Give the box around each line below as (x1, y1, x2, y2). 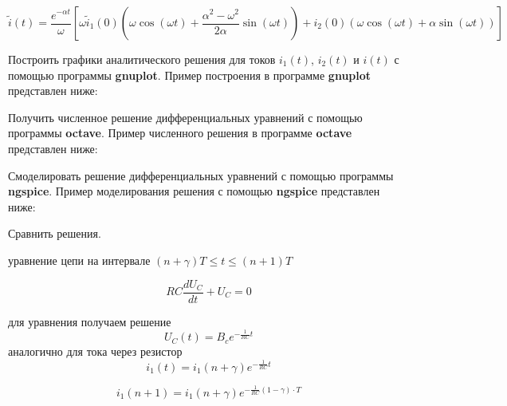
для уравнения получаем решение (8, 313, 171, 329)
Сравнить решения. (8, 225, 101, 242)
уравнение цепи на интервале (8, 251, 151, 268)
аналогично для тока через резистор (8, 343, 183, 360)
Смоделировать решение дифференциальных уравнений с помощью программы (8, 167, 394, 183)
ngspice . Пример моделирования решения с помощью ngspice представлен (8, 183, 380, 199)
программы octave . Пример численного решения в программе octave (8, 124, 352, 141)
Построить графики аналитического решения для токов (8, 51, 276, 67)
